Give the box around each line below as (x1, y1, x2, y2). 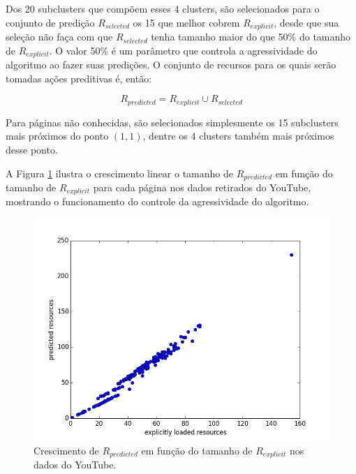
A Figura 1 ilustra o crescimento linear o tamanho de (6, 165, 233, 180)
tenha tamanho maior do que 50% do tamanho (151, 29, 351, 44)
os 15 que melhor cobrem (133, 15, 240, 29)
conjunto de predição (6, 15, 95, 29)
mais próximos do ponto (6, 128, 109, 143)
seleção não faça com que (6, 29, 113, 44)
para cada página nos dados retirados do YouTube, (93, 179, 311, 194)
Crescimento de (34, 443, 99, 457)
